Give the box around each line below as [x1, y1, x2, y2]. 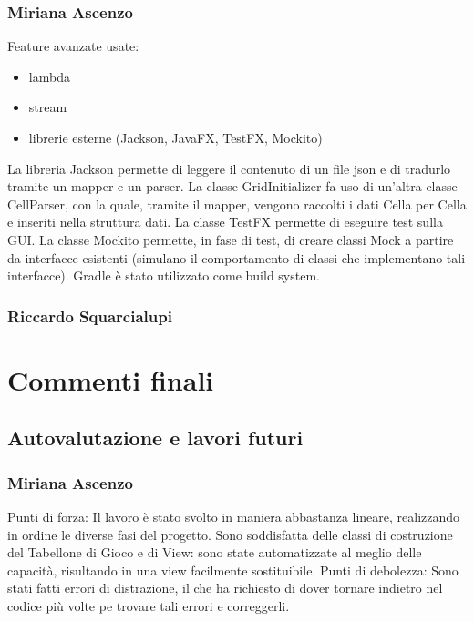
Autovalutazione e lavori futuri [7, 423, 304, 452]
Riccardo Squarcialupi [7, 304, 172, 327]
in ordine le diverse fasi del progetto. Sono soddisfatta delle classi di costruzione [7, 524, 453, 544]
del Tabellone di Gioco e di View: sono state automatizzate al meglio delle [7, 543, 422, 562]
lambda [28, 66, 70, 86]
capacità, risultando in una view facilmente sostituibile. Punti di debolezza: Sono [7, 560, 459, 579]
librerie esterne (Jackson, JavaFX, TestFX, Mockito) [28, 128, 323, 147]
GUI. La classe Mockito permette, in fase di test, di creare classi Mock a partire [7, 229, 454, 249]
